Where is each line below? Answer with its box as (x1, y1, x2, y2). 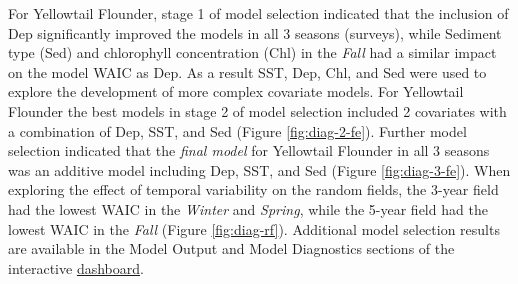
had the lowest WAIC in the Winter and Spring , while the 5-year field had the (8, 198, 488, 219)
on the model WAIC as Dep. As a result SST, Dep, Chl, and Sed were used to (8, 61, 487, 82)
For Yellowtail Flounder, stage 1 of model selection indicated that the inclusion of (8, 3, 509, 23)
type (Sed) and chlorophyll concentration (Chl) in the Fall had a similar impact (8, 42, 497, 63)
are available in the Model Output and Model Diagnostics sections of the (8, 238, 455, 259)
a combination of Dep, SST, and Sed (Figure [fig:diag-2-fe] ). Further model (8, 120, 467, 141)
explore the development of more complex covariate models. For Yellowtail (8, 81, 464, 102)
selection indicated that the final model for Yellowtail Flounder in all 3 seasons (8, 140, 490, 161)
